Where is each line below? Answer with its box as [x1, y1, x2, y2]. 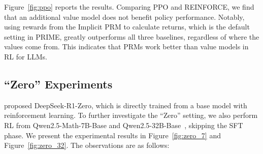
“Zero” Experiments [4, 76, 113, 91]
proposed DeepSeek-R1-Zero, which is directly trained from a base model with [4, 100, 247, 110]
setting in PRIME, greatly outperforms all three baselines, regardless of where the [4, 31, 259, 42]
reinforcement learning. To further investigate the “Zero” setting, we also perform [4, 110, 258, 120]
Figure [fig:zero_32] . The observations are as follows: [4, 140, 170, 150]
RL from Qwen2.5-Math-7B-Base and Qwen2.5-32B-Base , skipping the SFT [4, 119, 243, 130]
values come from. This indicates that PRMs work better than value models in [4, 41, 249, 52]
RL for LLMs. [4, 51, 47, 61]
